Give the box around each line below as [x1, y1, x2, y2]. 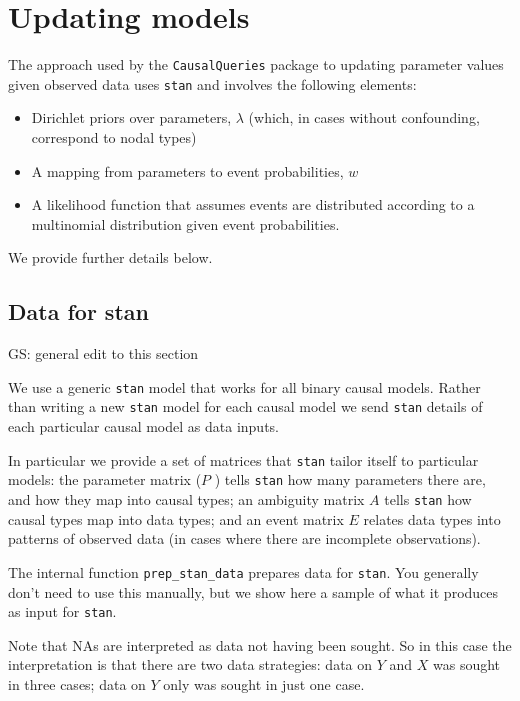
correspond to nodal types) [31, 127, 197, 148]
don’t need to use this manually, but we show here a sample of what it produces [8, 581, 499, 602]
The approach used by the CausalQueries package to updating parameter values [8, 54, 504, 75]
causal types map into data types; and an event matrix [8, 508, 344, 529]
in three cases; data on [8, 673, 146, 694]
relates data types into [363, 508, 501, 529]
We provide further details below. [8, 247, 213, 268]
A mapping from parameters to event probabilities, [31, 160, 344, 181]
